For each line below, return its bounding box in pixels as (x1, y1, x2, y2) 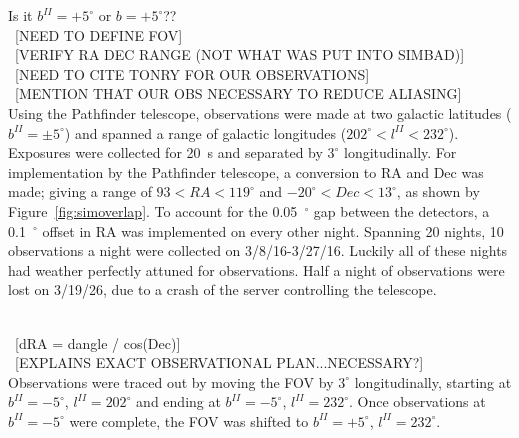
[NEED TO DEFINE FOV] (14, 24, 183, 45)
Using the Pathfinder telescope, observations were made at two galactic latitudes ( (8, 102, 512, 123)
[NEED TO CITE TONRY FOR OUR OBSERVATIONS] (14, 63, 370, 84)
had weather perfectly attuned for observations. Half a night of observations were (8, 259, 505, 280)
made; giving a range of (8, 181, 152, 202)
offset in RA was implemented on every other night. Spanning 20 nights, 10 (42, 220, 504, 241)
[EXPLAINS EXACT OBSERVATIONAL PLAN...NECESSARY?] (14, 352, 424, 373)
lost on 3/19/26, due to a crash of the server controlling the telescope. (8, 279, 437, 300)
